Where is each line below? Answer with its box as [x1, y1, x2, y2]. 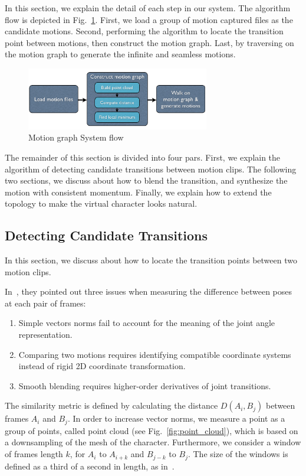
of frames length [5, 448, 63, 460]
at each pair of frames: [5, 296, 86, 309]
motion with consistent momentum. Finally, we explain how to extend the [5, 185, 272, 198]
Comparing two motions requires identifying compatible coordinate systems [18, 348, 291, 360]
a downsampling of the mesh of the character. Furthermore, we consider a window [5, 436, 301, 448]
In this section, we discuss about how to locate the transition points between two [5, 254, 297, 266]
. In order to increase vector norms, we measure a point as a [67, 412, 285, 425]
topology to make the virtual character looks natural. [5, 197, 198, 210]
